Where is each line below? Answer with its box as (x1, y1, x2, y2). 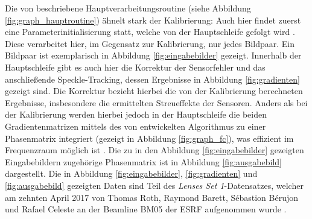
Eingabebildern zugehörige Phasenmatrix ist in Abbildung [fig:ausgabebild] (5, 155, 282, 168)
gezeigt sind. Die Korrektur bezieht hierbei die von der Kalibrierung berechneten (5, 84, 303, 97)
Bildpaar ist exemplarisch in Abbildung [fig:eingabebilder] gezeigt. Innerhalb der (5, 49, 302, 62)
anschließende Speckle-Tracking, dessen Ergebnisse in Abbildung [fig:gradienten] (5, 72, 300, 85)
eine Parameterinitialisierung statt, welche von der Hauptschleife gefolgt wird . (5, 25, 295, 38)
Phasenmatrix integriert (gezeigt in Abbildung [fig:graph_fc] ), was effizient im (5, 132, 294, 144)
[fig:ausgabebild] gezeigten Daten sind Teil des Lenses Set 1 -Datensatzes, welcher (5, 179, 304, 191)
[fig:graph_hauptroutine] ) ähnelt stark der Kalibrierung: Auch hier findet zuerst (5, 13, 301, 26)
